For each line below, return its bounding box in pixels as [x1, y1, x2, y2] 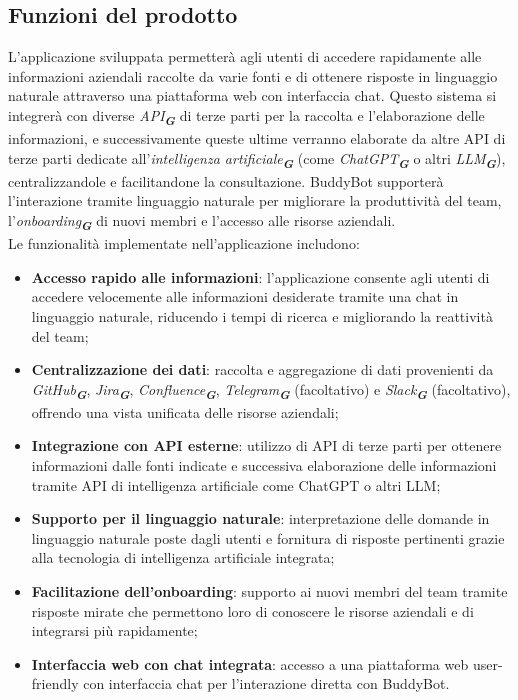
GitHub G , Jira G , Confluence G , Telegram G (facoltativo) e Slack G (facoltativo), [31, 378, 511, 403]
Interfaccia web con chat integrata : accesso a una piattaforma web [31, 653, 469, 674]
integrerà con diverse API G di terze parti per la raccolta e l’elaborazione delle [8, 104, 485, 129]
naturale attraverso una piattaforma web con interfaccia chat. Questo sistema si [8, 85, 497, 106]
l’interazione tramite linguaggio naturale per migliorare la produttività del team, [8, 190, 502, 211]
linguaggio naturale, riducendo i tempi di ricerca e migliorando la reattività [31, 305, 493, 326]
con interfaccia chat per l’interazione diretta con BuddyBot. [83, 673, 450, 694]
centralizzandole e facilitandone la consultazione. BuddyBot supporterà [8, 170, 444, 191]
